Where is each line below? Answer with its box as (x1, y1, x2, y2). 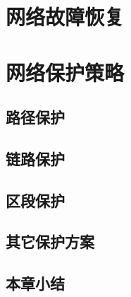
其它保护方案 (6, 231, 94, 252)
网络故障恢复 (6, 2, 125, 31)
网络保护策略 (6, 57, 125, 86)
